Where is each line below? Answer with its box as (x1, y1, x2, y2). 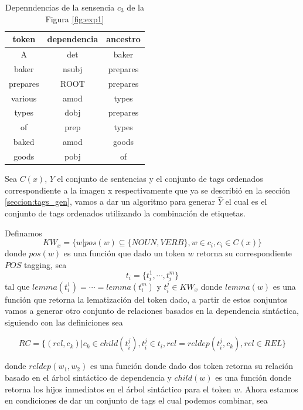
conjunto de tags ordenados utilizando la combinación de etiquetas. (5, 207, 246, 219)
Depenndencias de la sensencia (5, 1, 115, 13)
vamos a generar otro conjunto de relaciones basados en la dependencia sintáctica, (5, 304, 299, 317)
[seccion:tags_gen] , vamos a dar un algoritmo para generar (5, 195, 215, 208)
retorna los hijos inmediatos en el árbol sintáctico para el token (5, 382, 231, 395)
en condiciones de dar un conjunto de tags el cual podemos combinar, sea (5, 394, 268, 406)
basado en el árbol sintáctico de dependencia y (5, 371, 172, 384)
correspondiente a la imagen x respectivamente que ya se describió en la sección (5, 184, 290, 196)
